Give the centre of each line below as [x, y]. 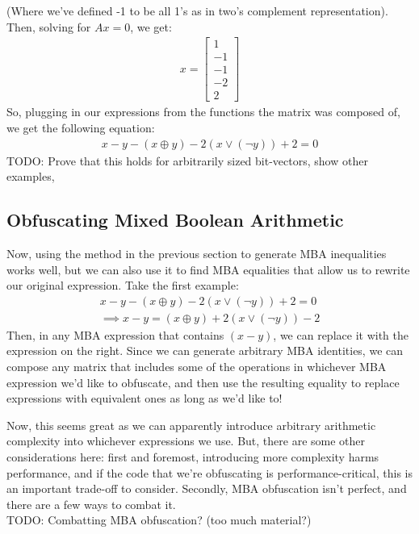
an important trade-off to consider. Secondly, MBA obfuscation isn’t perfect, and [207, 488]
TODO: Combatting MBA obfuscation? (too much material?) [159, 520]
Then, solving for [49, 26]
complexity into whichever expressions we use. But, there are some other [186, 441]
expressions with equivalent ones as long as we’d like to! [145, 398]
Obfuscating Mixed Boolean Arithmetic [175, 220]
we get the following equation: [81, 127]
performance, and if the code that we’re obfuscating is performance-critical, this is [209, 472]
